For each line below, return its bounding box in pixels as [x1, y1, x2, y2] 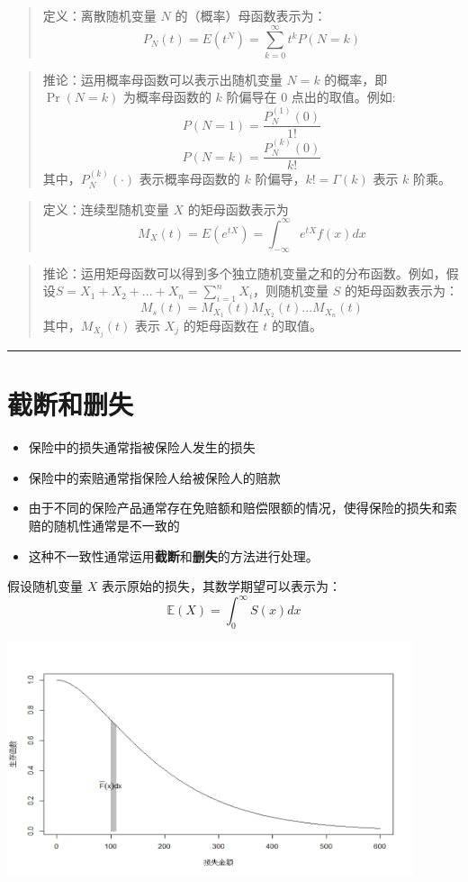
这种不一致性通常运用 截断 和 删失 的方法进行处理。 [28, 546, 319, 565]
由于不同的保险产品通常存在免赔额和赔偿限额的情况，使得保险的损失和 [28, 498, 445, 517]
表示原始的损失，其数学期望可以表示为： [101, 577, 341, 596]
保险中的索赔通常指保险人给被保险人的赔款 [28, 468, 281, 486]
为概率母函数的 [122, 87, 211, 106]
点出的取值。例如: [291, 87, 396, 106]
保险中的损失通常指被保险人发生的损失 [28, 438, 256, 457]
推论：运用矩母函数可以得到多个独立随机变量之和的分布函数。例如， [42, 263, 446, 282]
